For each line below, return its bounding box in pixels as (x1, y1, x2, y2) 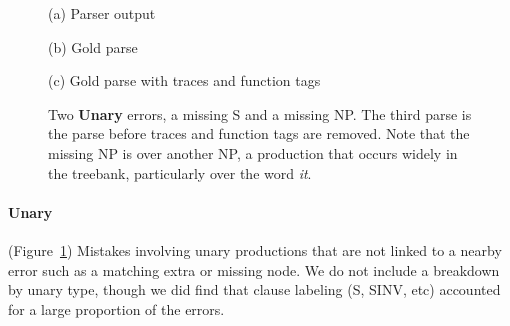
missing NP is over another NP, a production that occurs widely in (48, 142, 458, 163)
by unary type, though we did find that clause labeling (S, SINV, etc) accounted (8, 279, 501, 300)
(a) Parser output (48, 3, 156, 23)
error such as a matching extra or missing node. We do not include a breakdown (8, 259, 500, 280)
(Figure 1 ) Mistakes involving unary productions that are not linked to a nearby (8, 239, 502, 260)
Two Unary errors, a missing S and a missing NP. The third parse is (48, 103, 472, 124)
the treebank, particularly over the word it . (48, 162, 312, 183)
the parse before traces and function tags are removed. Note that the (48, 123, 470, 144)
